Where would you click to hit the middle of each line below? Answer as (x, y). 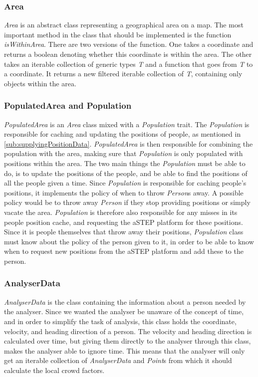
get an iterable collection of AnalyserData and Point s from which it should (118, 360)
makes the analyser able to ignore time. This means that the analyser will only (125, 350)
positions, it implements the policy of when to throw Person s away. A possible (124, 192)
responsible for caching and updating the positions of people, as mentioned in (123, 134)
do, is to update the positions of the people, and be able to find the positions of (126, 173)
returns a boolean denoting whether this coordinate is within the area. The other (128, 54)
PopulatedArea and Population (68, 105)
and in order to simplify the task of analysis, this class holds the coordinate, (120, 321)
